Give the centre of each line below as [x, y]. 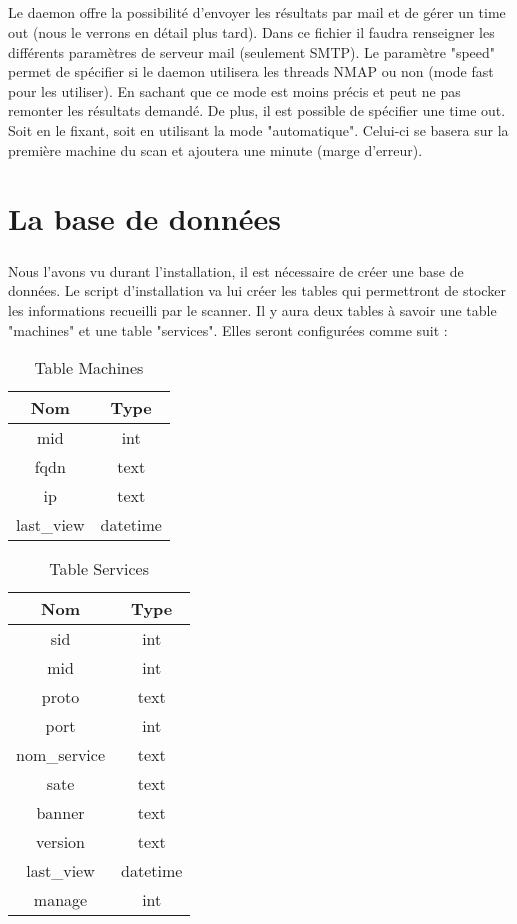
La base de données [144, 218]
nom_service [61, 755]
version [60, 842]
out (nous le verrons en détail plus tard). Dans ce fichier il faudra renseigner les [251, 31]
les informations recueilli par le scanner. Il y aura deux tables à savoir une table [252, 310]
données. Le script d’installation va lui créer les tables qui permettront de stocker [257, 290]
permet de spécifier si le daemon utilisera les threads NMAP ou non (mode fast [251, 71]
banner [60, 813]
